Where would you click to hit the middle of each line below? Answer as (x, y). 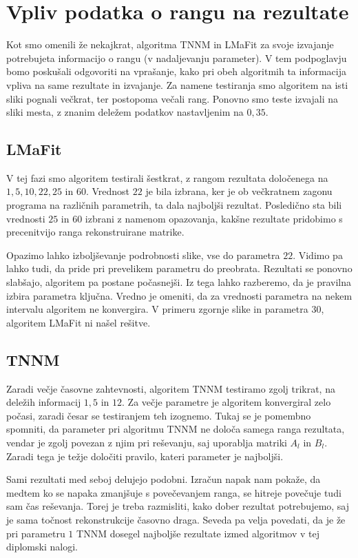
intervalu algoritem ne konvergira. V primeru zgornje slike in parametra (157, 309)
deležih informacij (44, 402)
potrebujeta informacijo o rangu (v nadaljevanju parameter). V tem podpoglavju (177, 58)
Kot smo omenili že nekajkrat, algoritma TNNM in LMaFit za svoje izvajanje (170, 44)
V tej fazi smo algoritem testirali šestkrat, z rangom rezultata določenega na (167, 177)
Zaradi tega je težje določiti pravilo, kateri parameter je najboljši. (145, 456)
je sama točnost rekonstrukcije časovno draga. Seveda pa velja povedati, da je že (176, 519)
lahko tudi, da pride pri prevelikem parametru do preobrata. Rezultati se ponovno (179, 268)
